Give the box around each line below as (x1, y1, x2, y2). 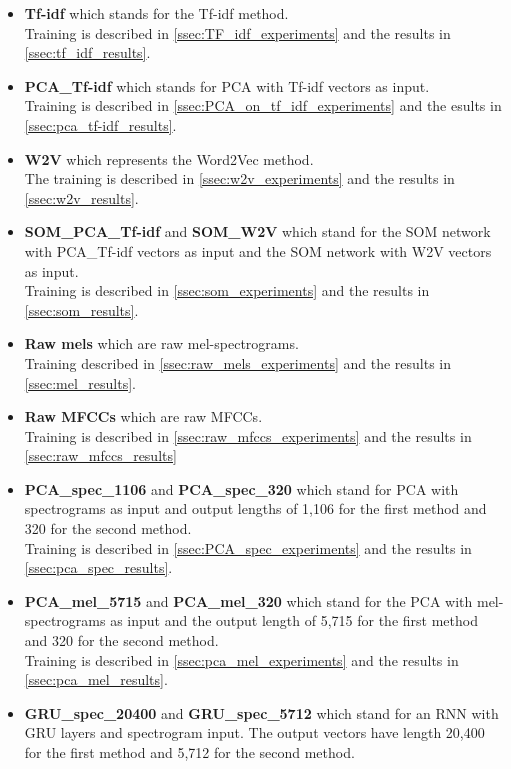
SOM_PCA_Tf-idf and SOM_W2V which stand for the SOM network (24, 221, 491, 242)
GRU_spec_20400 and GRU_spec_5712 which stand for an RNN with (24, 702, 499, 723)
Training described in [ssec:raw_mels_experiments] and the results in (24, 352, 451, 373)
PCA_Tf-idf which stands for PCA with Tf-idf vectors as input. (24, 75, 430, 96)
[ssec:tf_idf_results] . (24, 42, 151, 63)
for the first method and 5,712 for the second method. (24, 742, 355, 762)
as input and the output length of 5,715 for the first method (110, 610, 478, 631)
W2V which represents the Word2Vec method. (24, 148, 314, 169)
